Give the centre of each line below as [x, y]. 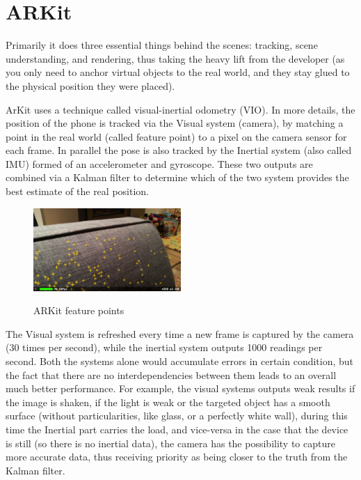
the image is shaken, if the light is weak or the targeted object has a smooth [168, 402]
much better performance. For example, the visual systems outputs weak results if [180, 388]
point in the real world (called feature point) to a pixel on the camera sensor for [176, 136]
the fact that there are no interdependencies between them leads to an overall [171, 374]
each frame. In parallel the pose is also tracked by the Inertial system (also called [179, 150]
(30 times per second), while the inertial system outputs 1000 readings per [164, 347]
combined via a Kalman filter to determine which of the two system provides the [177, 177]
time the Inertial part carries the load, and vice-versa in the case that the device [177, 429]
